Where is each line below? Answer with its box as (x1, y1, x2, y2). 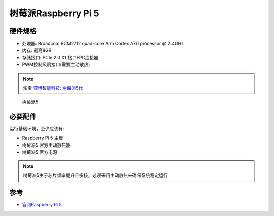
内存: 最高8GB (22, 47, 52, 53)
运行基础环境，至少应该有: (9, 126, 64, 132)
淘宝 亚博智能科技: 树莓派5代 (23, 85, 83, 91)
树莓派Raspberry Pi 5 (9, 8, 99, 19)
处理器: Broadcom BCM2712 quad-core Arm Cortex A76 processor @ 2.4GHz (22, 41, 184, 47)
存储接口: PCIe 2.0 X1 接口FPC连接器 (22, 54, 99, 60)
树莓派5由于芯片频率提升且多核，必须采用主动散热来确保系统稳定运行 (23, 172, 168, 178)
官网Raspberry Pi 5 (22, 202, 62, 208)
